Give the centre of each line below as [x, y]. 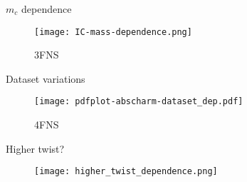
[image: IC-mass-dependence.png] [113, 32]
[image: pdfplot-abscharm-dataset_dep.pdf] [139, 102]
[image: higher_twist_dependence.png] [126, 172]
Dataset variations [46, 78]
